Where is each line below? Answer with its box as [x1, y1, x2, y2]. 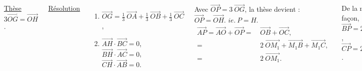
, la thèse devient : [245, 4, 300, 14]
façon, [341, 12, 360, 23]
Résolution [48, 3, 80, 13]
